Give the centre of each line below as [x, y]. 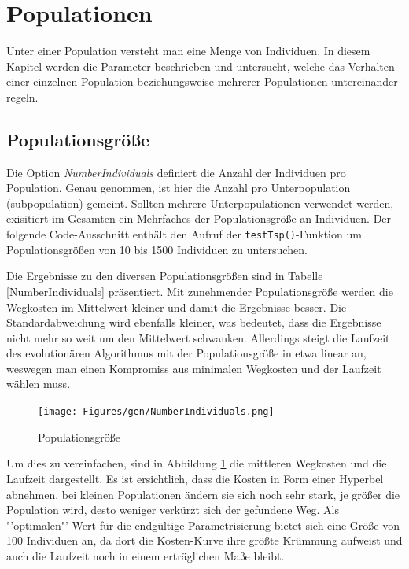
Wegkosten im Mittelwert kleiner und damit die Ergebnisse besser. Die [177, 307]
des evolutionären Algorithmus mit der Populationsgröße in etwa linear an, [186, 353]
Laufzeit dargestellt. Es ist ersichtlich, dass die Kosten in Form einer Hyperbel [195, 478]
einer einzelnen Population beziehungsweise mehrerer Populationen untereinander [202, 81]
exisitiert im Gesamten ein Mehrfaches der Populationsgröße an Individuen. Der [199, 218]
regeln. [22, 96]
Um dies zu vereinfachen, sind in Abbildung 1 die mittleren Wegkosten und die [197, 463]
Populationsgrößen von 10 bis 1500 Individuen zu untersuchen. [157, 249]
